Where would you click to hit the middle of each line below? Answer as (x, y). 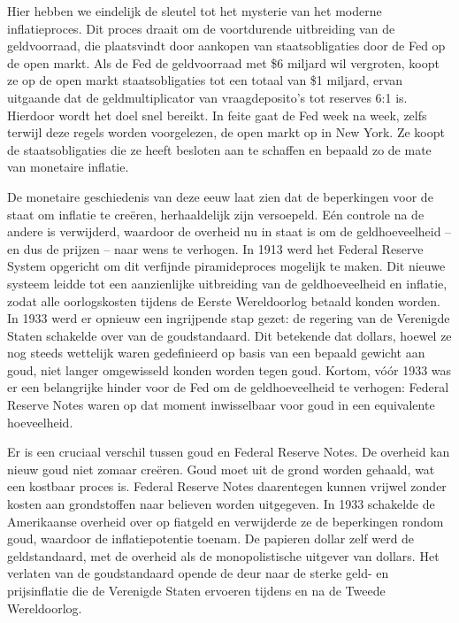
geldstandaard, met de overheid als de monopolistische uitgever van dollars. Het (223, 555)
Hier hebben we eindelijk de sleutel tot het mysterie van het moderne (195, 11)
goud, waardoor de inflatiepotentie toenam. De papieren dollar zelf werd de (211, 538)
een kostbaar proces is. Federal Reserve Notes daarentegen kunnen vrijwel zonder (227, 486)
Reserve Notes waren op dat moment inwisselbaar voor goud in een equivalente (221, 405)
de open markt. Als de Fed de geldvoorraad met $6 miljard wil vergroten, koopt (223, 62)
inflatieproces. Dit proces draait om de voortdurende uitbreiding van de (201, 28)
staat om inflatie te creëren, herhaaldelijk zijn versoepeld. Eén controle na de (216, 214)
